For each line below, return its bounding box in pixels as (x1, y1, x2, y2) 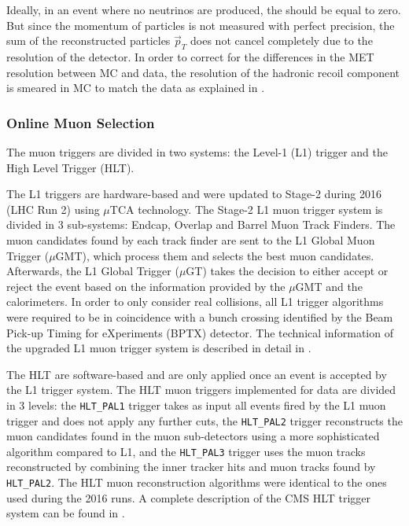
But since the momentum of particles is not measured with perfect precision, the (6, 17, 395, 33)
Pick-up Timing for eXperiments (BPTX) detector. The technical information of (6, 324, 393, 340)
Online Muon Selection (6, 112, 155, 132)
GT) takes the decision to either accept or (186, 263, 389, 279)
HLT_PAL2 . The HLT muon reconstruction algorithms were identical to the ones (6, 474, 387, 491)
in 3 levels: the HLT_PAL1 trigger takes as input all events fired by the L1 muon (6, 396, 386, 413)
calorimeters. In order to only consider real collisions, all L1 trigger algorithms (6, 293, 384, 310)
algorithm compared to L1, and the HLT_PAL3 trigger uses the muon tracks (6, 443, 366, 459)
